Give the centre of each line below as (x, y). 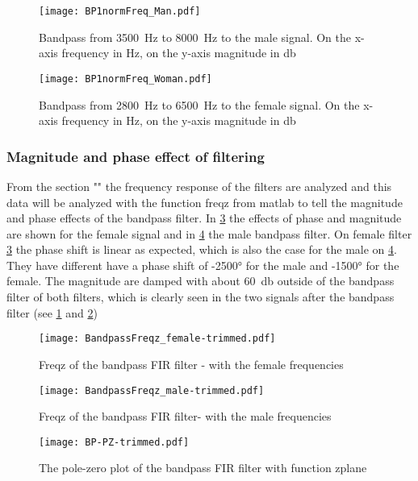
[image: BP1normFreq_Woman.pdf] (125, 79)
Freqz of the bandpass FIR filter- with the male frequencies (185, 416)
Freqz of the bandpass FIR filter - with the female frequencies (191, 364)
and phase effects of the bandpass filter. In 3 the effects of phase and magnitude (204, 218)
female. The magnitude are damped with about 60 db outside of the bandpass (201, 281)
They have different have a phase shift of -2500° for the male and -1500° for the (203, 265)
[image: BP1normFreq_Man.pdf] (120, 11)
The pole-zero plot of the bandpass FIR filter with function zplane (203, 468)
